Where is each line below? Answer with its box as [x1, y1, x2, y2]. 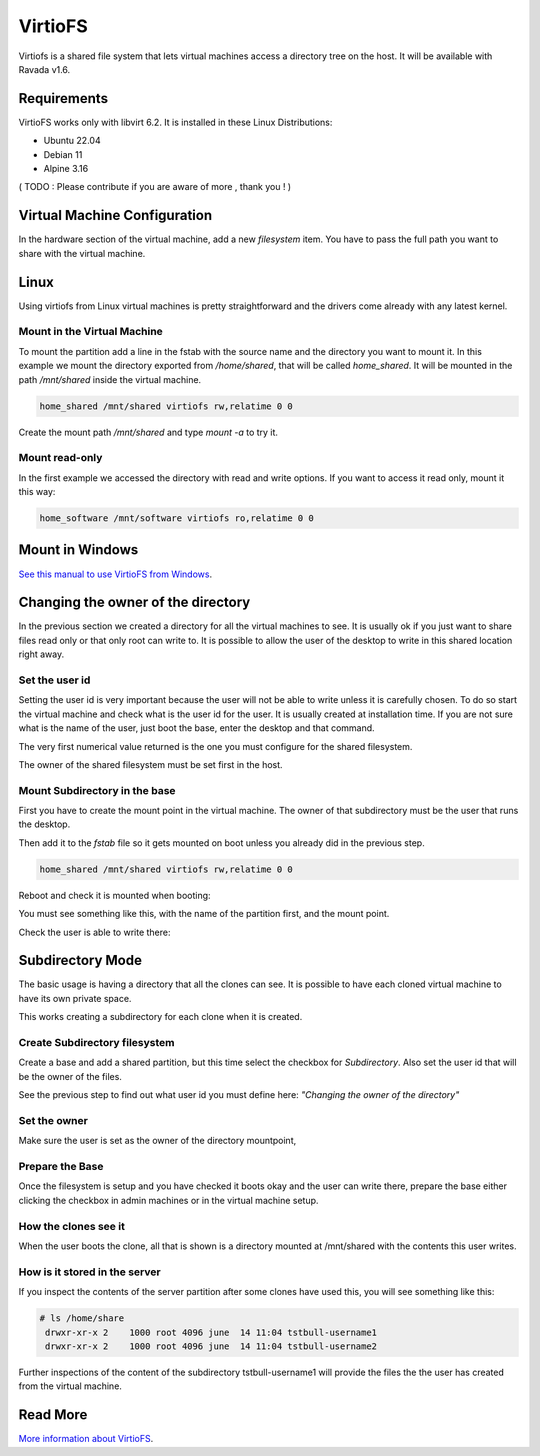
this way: [18, 486, 56, 498]
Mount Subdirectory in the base [18, 783, 176, 797]
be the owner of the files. [18, 1070, 122, 1082]
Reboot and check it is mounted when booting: [18, 889, 211, 901]
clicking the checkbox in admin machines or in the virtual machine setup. [18, 1194, 319, 1206]
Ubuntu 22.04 [43, 135, 101, 147]
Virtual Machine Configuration [18, 207, 213, 224]
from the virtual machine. [18, 1380, 122, 1392]
